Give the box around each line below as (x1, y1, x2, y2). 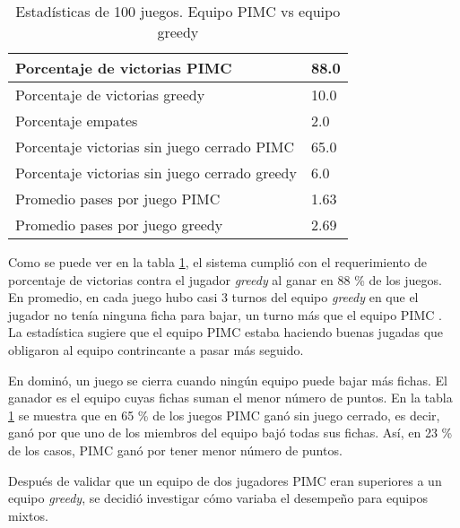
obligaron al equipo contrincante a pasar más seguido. (8, 340, 304, 359)
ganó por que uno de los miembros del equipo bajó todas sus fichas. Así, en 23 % (8, 423, 453, 442)
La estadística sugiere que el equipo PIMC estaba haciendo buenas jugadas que (8, 323, 444, 342)
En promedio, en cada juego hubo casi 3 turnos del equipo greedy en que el (8, 288, 419, 307)
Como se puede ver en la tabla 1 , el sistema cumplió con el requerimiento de (8, 253, 427, 271)
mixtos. (8, 506, 48, 524)
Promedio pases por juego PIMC (15, 188, 221, 209)
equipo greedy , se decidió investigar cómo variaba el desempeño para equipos (8, 489, 428, 507)
